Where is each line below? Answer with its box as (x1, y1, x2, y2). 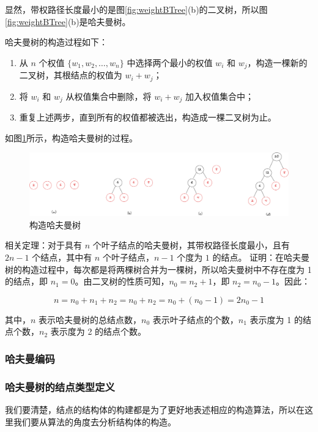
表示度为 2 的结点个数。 (50, 325, 147, 338)
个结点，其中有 (32, 251, 92, 264)
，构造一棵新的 (247, 56, 308, 69)
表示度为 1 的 (250, 313, 303, 326)
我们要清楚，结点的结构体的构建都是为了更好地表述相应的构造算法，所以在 (5, 403, 305, 416)
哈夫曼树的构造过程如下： (5, 35, 108, 48)
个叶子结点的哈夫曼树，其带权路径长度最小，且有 (92, 239, 290, 251)
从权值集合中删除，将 (65, 89, 152, 102)
